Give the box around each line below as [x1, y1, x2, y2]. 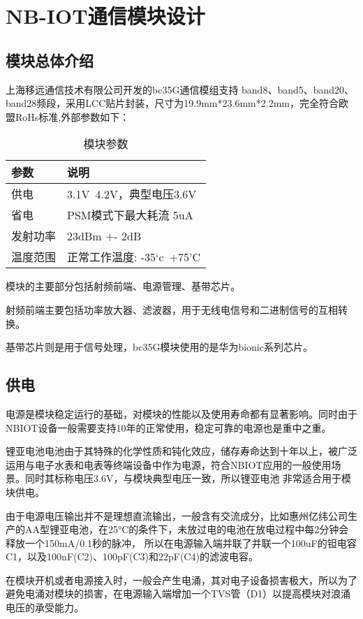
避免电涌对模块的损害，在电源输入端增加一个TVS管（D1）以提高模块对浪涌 [6, 586, 351, 601]
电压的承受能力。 [6, 600, 84, 615]
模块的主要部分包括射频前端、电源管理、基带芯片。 [6, 279, 240, 293]
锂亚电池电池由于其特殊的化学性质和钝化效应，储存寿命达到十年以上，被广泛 [6, 444, 357, 458]
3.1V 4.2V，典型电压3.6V [67, 186, 197, 203]
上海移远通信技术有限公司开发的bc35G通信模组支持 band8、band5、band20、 [6, 82, 355, 96]
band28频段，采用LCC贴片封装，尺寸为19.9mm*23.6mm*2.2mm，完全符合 [6, 96, 339, 110]
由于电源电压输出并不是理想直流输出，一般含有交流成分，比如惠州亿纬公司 [6, 508, 348, 523]
